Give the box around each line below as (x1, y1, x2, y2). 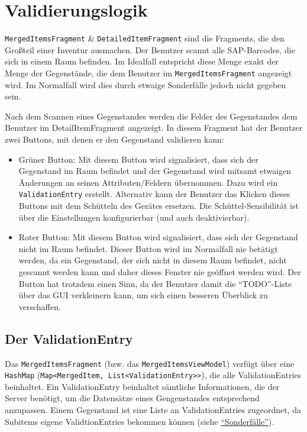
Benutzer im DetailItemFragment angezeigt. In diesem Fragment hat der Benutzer (5, 121, 303, 134)
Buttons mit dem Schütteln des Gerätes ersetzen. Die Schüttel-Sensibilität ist (18, 199, 299, 212)
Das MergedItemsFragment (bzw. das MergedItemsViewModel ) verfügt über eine (5, 357, 295, 369)
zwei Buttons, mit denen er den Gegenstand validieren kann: (5, 133, 224, 145)
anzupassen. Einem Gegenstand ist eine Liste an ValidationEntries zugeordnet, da (5, 404, 301, 416)
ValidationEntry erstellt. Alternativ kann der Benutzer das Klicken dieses (18, 188, 290, 200)
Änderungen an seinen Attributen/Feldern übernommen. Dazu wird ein (18, 176, 278, 188)
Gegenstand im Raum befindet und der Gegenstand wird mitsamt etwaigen (18, 165, 292, 177)
